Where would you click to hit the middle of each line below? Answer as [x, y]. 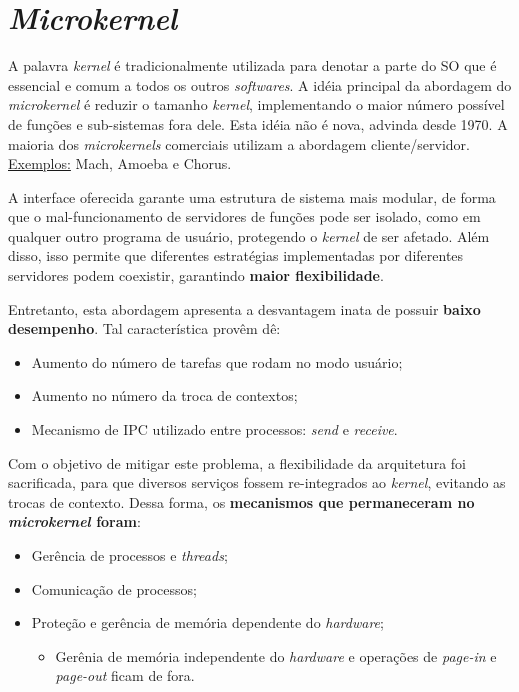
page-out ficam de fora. [125, 675]
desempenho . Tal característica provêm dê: [144, 328]
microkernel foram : [74, 521]
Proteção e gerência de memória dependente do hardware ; [207, 622]
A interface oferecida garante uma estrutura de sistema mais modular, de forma [252, 196]
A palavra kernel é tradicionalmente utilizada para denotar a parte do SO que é [252, 65]
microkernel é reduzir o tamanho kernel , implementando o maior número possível [256, 104]
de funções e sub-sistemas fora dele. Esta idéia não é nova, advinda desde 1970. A [258, 123]
